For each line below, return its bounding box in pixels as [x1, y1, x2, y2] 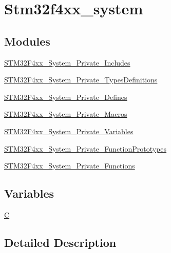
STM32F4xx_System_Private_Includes [4, 57, 130, 68]
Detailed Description [4, 234, 117, 250]
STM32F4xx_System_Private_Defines [4, 91, 127, 102]
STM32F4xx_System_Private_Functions [4, 160, 135, 171]
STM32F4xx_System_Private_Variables [4, 125, 134, 136]
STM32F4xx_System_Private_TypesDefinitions [4, 74, 158, 85]
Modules [4, 33, 50, 49]
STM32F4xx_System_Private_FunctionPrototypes [4, 143, 167, 154]
